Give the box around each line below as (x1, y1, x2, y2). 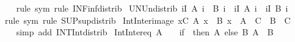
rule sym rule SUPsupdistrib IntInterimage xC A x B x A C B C (4, 13, 291, 26)
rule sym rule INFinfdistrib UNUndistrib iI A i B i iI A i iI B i (16, 2, 288, 14)
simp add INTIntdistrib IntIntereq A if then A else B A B (16, 26, 274, 38)
